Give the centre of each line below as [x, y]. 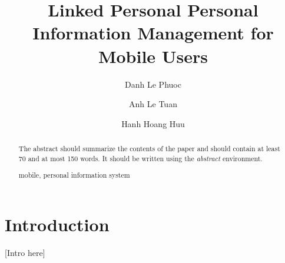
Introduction [57, 224]
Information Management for [153, 33]
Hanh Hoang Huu [153, 123]
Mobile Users [153, 56]
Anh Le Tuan [153, 104]
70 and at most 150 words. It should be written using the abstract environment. [140, 158]
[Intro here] [25, 252]
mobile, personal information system [74, 175]
